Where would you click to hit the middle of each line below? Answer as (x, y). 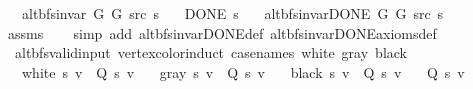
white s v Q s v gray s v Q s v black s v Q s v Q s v (243, 71)
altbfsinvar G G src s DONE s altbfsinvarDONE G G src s (232, 13)
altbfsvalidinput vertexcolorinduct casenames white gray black (210, 52)
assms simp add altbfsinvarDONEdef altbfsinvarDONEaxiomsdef (222, 32)
